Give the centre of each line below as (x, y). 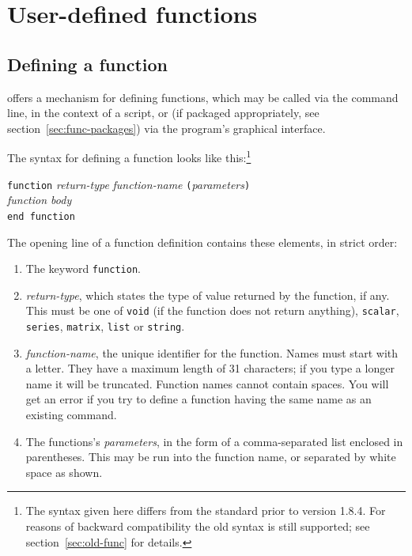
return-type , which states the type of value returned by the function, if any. (208, 295)
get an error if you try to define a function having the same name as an (198, 399)
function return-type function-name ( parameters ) (129, 184)
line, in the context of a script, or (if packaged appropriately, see (163, 113)
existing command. (71, 415)
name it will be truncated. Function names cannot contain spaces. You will (207, 383)
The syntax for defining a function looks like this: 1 (129, 157)
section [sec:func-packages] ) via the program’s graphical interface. (166, 128)
